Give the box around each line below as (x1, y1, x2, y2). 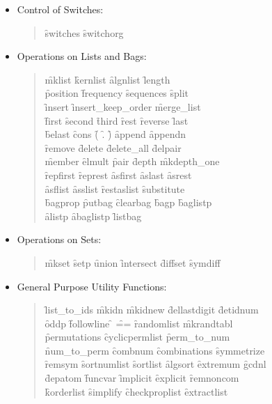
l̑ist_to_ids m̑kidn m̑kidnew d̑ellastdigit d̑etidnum (45, 302, 259, 317)
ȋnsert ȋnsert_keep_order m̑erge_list (45, 99, 201, 114)
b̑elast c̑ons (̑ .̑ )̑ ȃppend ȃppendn (45, 127, 186, 141)
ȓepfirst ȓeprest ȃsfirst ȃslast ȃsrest (45, 167, 192, 182)
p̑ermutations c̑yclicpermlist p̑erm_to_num (45, 329, 230, 344)
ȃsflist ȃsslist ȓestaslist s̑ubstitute (45, 181, 185, 196)
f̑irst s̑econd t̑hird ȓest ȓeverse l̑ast (45, 113, 189, 127)
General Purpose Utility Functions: (17, 279, 167, 293)
